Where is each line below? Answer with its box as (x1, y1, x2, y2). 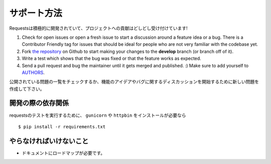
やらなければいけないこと (9, 136, 89, 145)
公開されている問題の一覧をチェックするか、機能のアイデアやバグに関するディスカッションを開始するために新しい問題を (9, 78, 259, 85)
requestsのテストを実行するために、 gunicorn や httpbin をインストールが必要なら (9, 112, 186, 118)
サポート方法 (9, 8, 63, 19)
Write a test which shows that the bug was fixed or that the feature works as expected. (22, 55, 202, 61)
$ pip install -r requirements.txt (18, 124, 106, 129)
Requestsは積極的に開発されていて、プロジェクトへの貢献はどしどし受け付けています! (9, 25, 188, 31)
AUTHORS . (22, 69, 45, 75)
